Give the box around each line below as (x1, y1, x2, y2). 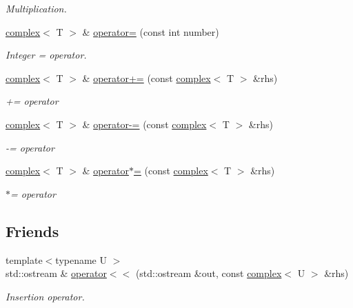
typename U (55, 252, 107, 267)
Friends (6, 220, 59, 241)
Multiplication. (6, 1, 67, 15)
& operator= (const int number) (82, 24, 219, 39)
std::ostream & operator (6, 266, 107, 280)
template (6, 252, 43, 267)
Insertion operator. (6, 289, 85, 303)
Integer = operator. (6, 48, 87, 62)
